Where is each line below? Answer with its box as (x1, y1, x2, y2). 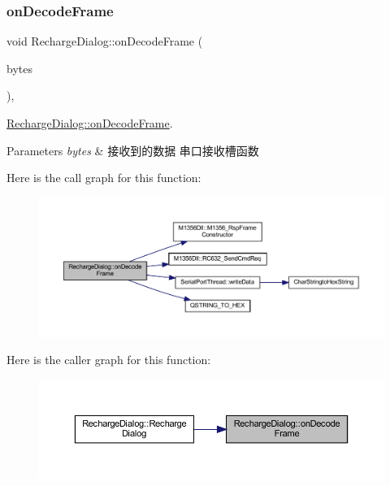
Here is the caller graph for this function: (6, 351, 211, 368)
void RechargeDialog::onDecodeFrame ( (6, 33, 203, 50)
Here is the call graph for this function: (6, 169, 201, 186)
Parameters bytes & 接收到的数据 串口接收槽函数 (6, 141, 259, 158)
